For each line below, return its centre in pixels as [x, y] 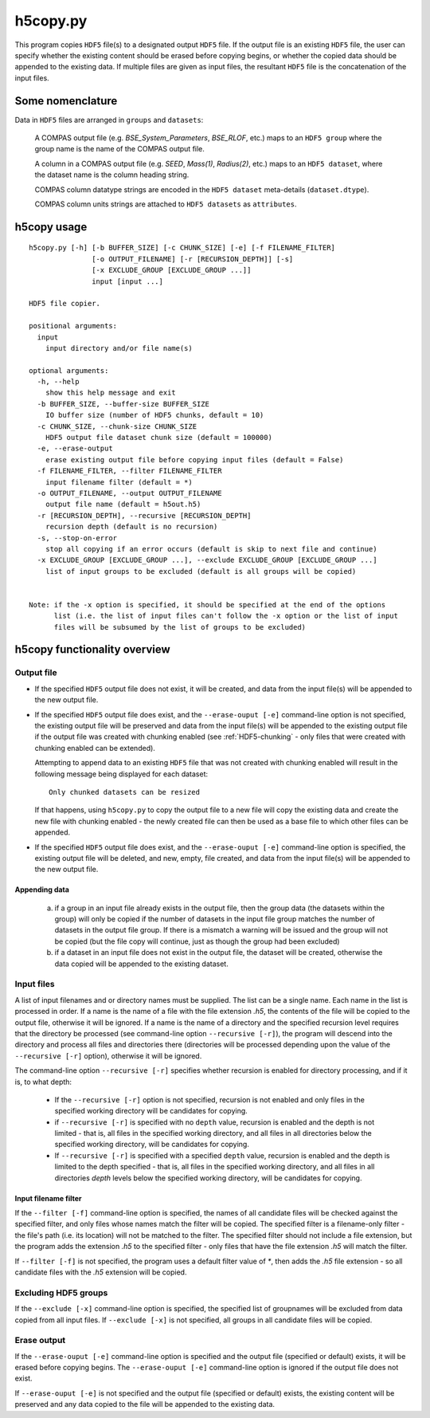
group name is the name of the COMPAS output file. [119, 149]
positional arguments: [73, 326]
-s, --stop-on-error [77, 538]
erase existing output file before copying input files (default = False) [194, 460]
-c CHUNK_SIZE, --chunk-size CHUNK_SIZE [117, 426]
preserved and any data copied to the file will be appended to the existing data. [145, 1404]
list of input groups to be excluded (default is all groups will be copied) [201, 571]
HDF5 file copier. [65, 304]
